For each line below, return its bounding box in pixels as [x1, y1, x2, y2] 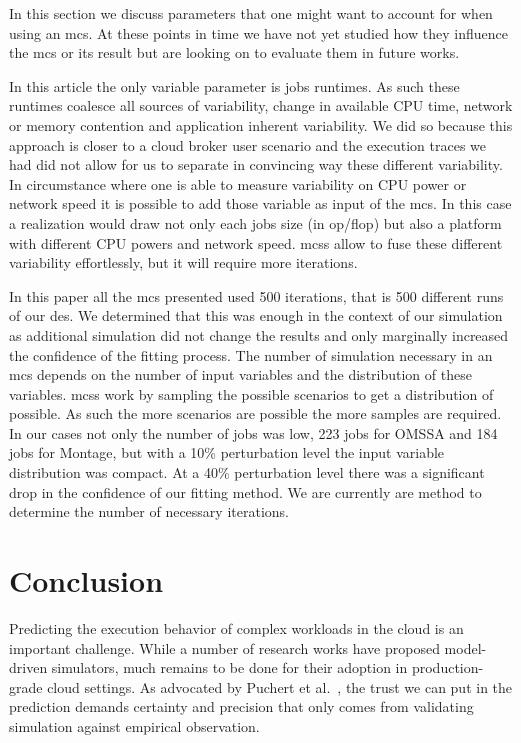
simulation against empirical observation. [9, 715, 260, 736]
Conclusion [9, 560, 164, 601]
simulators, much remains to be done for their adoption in [51, 657, 408, 678]
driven [9, 657, 48, 678]
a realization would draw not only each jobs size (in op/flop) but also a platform [9, 212, 502, 233]
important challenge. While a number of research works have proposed [9, 637, 440, 658]
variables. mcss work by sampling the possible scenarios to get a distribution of [9, 383, 494, 404]
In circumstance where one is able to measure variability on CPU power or [9, 173, 467, 194]
